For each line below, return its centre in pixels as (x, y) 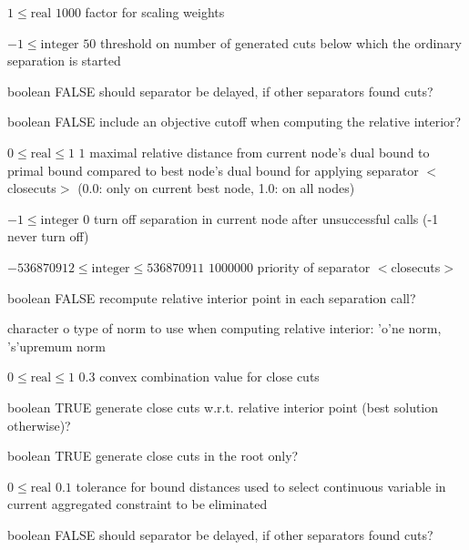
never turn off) (48, 236)
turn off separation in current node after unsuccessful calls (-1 (266, 218)
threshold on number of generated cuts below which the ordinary (280, 42)
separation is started (64, 61)
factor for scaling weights (155, 12)
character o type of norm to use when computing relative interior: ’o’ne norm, (224, 328)
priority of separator (314, 266)
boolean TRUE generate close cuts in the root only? (153, 456)
